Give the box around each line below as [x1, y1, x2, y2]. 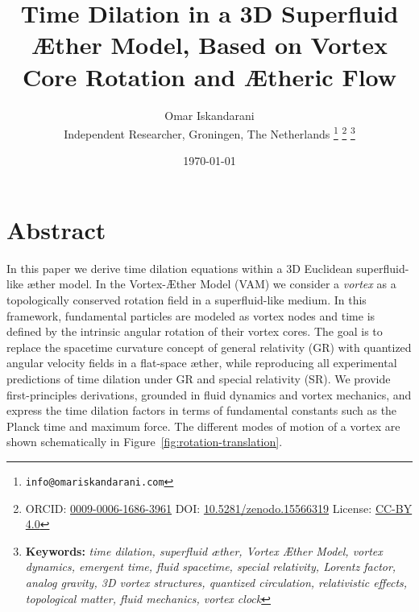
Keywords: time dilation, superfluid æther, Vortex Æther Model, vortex [25, 542, 383, 559]
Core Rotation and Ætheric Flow [22, 60, 397, 93]
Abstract [6, 213, 106, 246]
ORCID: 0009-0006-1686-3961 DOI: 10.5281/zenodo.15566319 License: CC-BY [25, 499, 413, 516]
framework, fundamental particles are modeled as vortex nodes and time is [6, 307, 375, 324]
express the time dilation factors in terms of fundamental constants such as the [6, 402, 397, 419]
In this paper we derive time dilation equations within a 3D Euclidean [6, 259, 353, 276]
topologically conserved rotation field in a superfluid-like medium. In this [6, 292, 367, 308]
